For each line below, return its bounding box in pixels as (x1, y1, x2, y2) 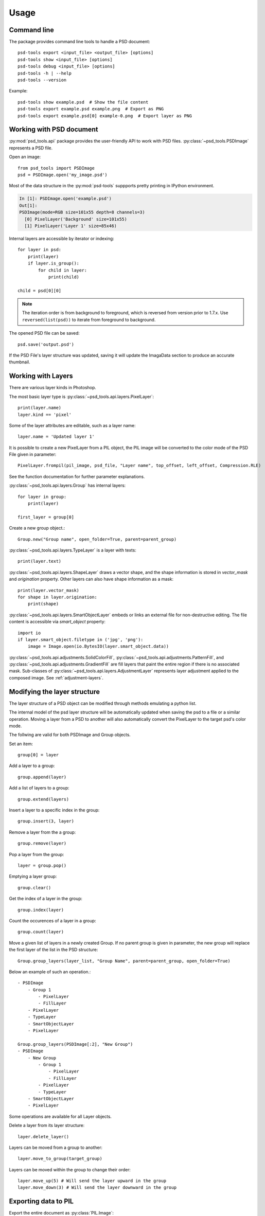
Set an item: (9, 741, 34, 747)
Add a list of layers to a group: (9, 785, 70, 791)
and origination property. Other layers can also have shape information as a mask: (9, 576, 174, 582)
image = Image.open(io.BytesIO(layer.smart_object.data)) (27, 644, 169, 649)
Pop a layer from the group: (9, 851, 64, 857)
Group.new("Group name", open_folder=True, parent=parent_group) (18, 536, 177, 542)
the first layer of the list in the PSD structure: (9, 947, 98, 953)
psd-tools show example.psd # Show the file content (18, 99, 148, 105)
